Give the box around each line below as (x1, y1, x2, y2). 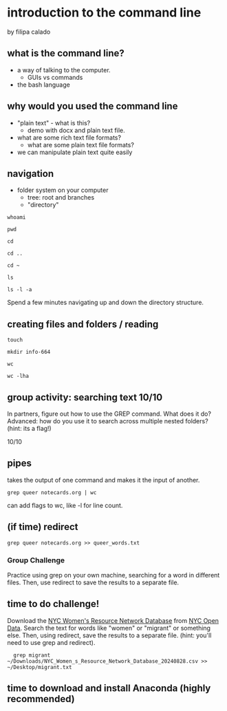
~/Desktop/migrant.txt (7, 664, 72, 670)
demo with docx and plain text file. (27, 126, 125, 134)
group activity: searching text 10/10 (7, 391, 163, 403)
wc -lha (7, 373, 30, 380)
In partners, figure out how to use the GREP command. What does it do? (7, 410, 212, 418)
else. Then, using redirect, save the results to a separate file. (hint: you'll (7, 631, 212, 639)
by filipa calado (7, 28, 51, 36)
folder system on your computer (17, 186, 109, 194)
